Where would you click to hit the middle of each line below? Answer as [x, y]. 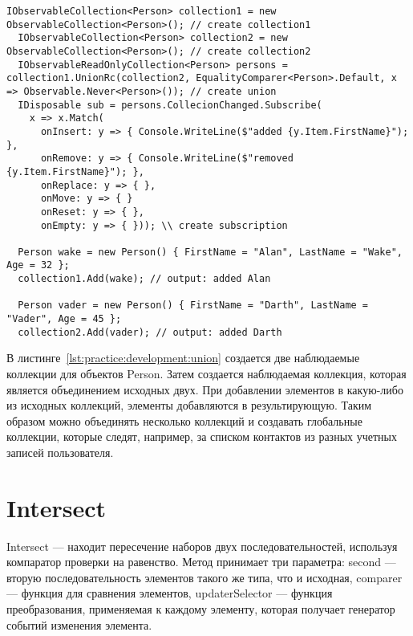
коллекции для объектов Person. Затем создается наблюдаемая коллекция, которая [206, 373]
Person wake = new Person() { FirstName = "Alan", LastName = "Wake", [210, 252]
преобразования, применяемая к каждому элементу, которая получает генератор [201, 609]
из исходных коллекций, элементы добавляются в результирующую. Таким [189, 405]
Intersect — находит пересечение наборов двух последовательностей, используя [202, 546]
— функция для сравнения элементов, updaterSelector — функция [170, 593]
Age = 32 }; [38, 265]
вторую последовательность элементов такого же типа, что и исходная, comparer [204, 577]
